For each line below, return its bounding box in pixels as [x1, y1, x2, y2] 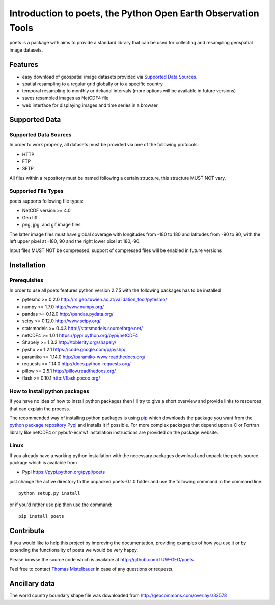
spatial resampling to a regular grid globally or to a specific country [22, 81, 163, 87]
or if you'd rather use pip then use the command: [9, 501, 113, 508]
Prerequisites [9, 276, 43, 284]
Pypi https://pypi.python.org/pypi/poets [22, 469, 105, 475]
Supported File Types [9, 187, 64, 194]
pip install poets [18, 513, 65, 519]
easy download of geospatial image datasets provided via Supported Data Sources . [22, 73, 198, 80]
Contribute [9, 526, 45, 535]
